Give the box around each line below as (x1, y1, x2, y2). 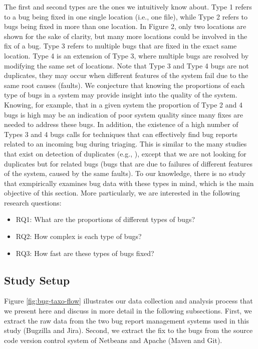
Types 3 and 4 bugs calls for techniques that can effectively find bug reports (4, 128, 237, 139)
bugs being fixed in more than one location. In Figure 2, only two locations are (4, 21, 246, 31)
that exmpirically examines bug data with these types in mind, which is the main (4, 177, 254, 188)
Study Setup (4, 272, 70, 287)
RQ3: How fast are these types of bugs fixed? (16, 247, 154, 258)
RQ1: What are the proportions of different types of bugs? (16, 214, 195, 224)
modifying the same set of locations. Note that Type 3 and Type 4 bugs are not (4, 60, 249, 70)
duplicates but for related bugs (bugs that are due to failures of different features (4, 158, 253, 168)
